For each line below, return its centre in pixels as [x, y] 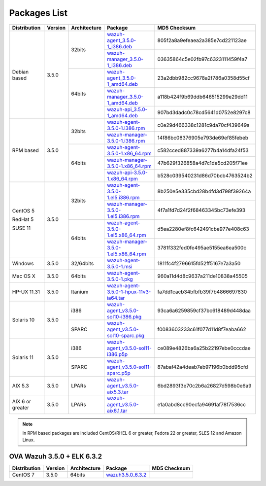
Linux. [29, 440]
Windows [23, 263]
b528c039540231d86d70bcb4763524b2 [205, 175]
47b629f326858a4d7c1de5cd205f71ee [203, 163]
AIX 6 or [22, 401]
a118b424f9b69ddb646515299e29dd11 [203, 97]
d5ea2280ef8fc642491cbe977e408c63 [203, 229]
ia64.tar [116, 298]
